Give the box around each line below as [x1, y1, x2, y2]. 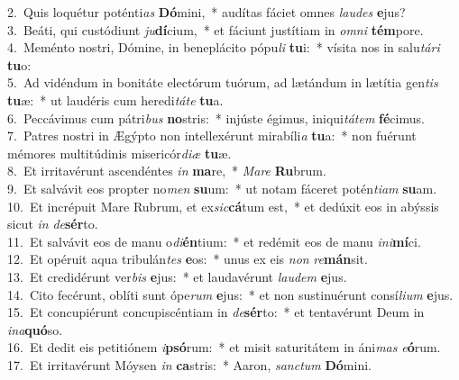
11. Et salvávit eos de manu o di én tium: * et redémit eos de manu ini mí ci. [7, 231, 421, 250]
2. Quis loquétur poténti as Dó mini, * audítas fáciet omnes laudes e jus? [7, 3, 406, 21]
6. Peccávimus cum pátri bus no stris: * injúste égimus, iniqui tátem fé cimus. [7, 108, 425, 127]
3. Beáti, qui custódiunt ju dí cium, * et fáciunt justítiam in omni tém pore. [7, 20, 424, 39]
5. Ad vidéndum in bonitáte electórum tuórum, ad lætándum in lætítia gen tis [7, 73, 438, 92]
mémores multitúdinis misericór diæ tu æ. [7, 143, 232, 162]
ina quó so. [7, 320, 63, 339]
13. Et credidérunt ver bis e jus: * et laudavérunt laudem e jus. [7, 267, 347, 285]
